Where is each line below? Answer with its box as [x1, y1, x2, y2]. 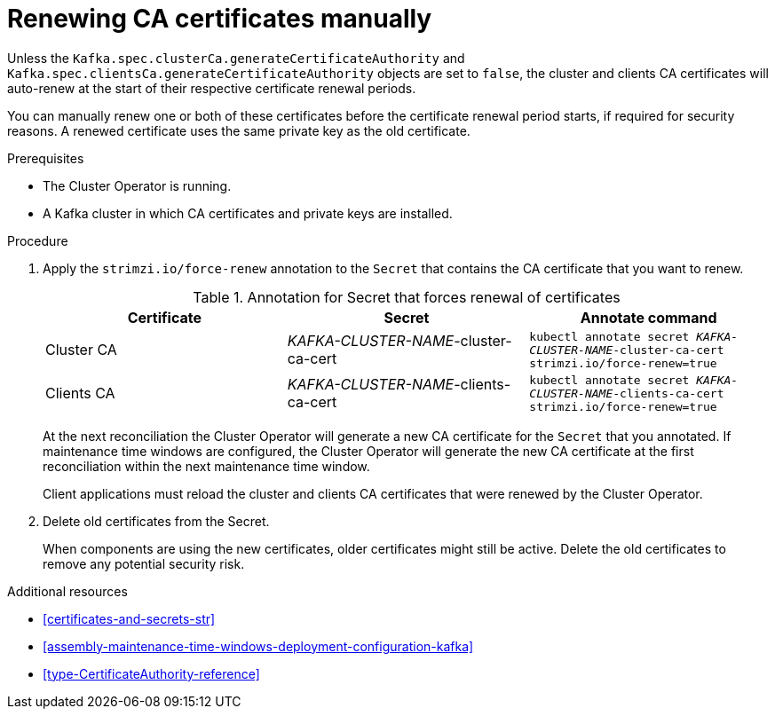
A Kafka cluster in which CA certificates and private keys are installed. [43, 205, 453, 221]
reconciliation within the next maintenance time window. [43, 458, 370, 474]
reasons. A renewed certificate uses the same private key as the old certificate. [7, 122, 471, 138]
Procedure [7, 232, 68, 248]
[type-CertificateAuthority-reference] [43, 665, 260, 681]
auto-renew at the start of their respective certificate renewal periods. [7, 80, 416, 96]
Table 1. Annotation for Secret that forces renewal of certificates [193, 287, 621, 306]
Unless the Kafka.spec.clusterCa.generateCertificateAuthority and [7, 50, 465, 66]
